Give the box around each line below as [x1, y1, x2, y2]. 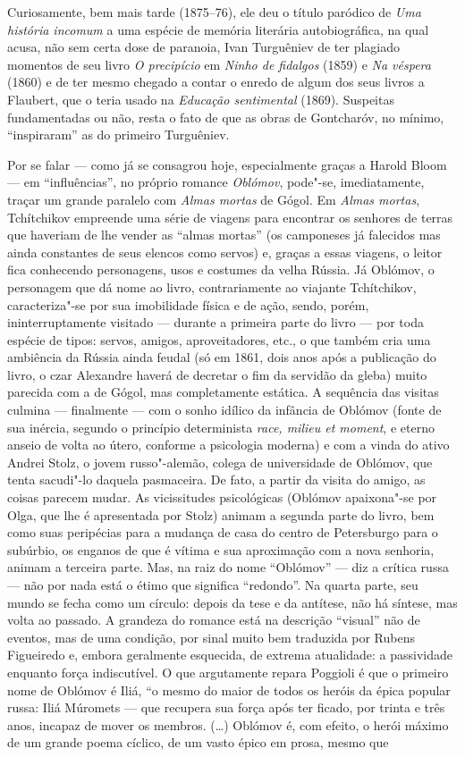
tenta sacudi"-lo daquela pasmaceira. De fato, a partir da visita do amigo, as [7, 470, 426, 489]
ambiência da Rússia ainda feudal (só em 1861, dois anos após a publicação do [7, 348, 436, 366]
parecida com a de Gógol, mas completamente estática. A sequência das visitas [7, 383, 439, 401]
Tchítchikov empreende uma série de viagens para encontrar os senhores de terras [7, 207, 453, 226]
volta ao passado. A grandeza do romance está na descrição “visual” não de [7, 610, 420, 629]
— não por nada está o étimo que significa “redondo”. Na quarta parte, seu [7, 576, 418, 593]
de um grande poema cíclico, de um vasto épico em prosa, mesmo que [7, 733, 389, 752]
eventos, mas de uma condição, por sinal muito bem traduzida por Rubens [7, 627, 416, 646]
